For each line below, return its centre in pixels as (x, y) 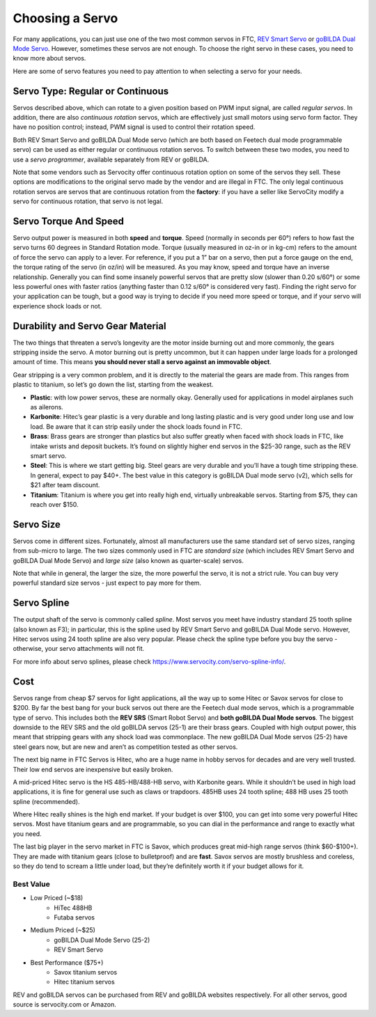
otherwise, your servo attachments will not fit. (79, 649)
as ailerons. (47, 407)
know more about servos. (49, 58)
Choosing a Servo (65, 18)
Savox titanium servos (86, 972)
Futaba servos (75, 917)
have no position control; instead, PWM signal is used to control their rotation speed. (134, 127)
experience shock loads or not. (57, 306)
